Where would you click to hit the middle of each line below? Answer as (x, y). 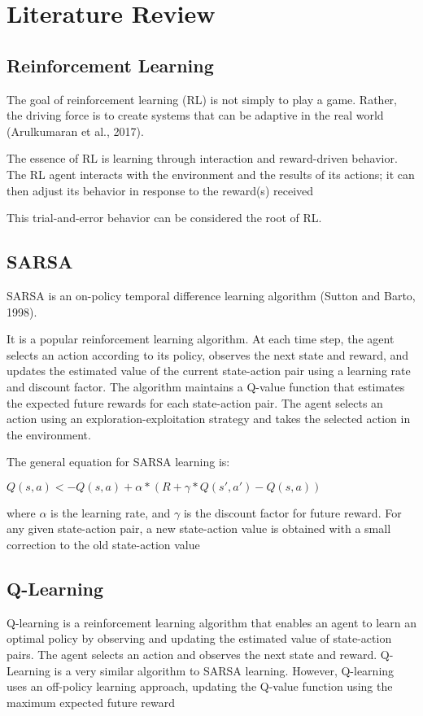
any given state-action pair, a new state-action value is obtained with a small (199, 528)
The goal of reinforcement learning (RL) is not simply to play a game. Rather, (202, 99)
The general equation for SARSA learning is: (118, 462)
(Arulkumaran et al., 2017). (75, 131)
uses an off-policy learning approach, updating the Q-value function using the (200, 686)
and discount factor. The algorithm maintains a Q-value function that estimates (206, 386)
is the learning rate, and (111, 512)
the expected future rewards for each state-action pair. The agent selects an (195, 402)
